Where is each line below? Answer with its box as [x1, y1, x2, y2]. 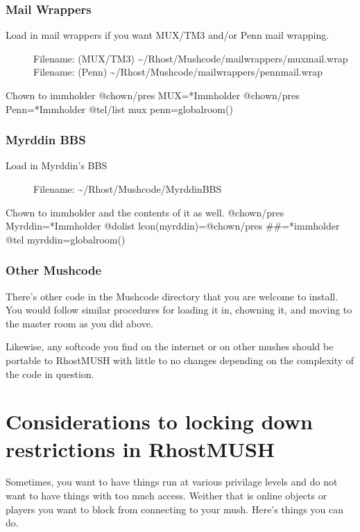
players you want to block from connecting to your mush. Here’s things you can [6, 501, 343, 516]
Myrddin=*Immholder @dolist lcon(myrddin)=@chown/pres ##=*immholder [6, 218, 340, 233]
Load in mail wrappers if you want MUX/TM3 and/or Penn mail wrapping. [6, 28, 329, 42]
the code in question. [6, 366, 94, 381]
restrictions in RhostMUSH [6, 434, 275, 463]
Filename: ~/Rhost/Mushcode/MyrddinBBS [33, 182, 222, 196]
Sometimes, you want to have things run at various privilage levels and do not [6, 474, 338, 489]
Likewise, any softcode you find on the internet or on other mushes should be [6, 339, 334, 354]
